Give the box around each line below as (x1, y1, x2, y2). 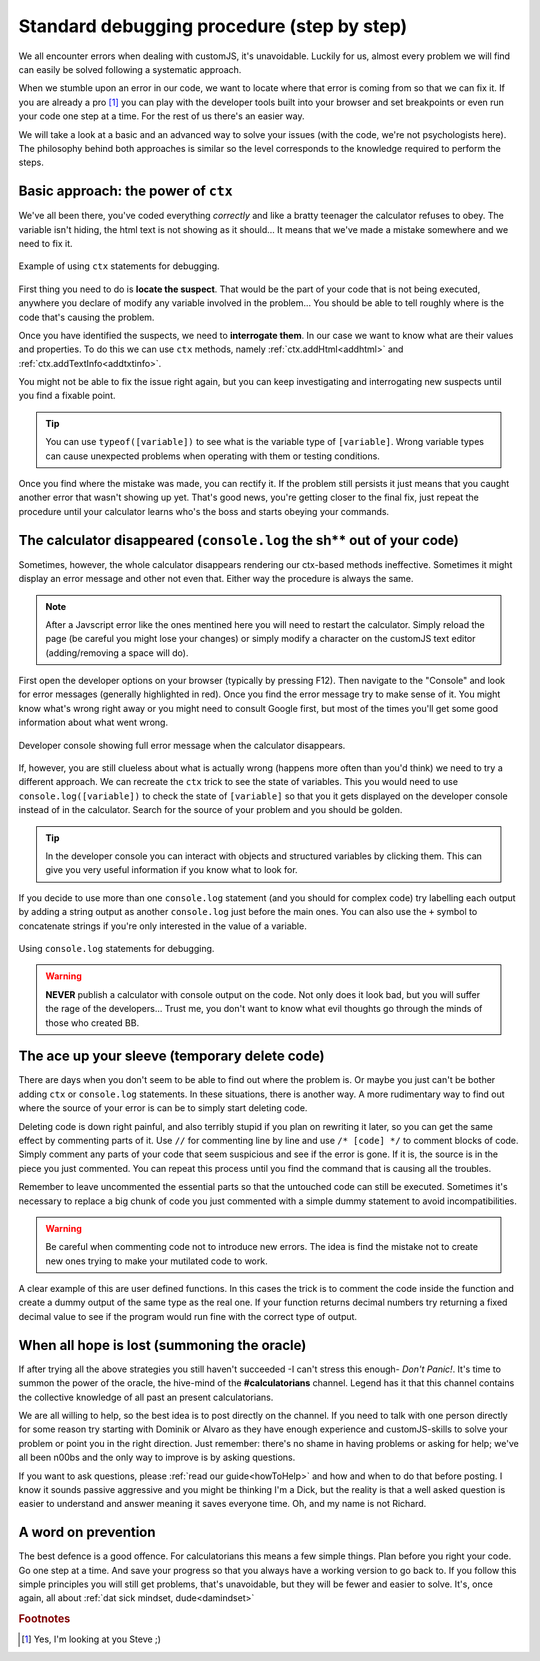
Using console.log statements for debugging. (18, 942, 215, 954)
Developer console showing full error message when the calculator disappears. (18, 739, 346, 751)
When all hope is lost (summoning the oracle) (18, 1336, 307, 1354)
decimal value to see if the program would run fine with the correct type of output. (18, 1310, 358, 1322)
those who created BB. (45, 1016, 140, 1029)
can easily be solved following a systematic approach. (18, 63, 242, 75)
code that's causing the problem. (18, 311, 155, 323)
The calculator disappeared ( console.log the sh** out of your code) (18, 531, 460, 549)
